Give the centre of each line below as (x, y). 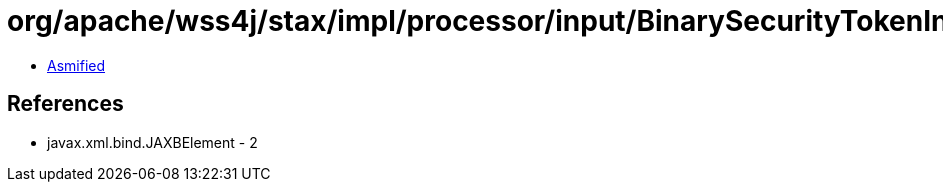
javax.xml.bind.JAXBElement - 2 (152, 142)
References (65, 104)
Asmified (76, 65)
